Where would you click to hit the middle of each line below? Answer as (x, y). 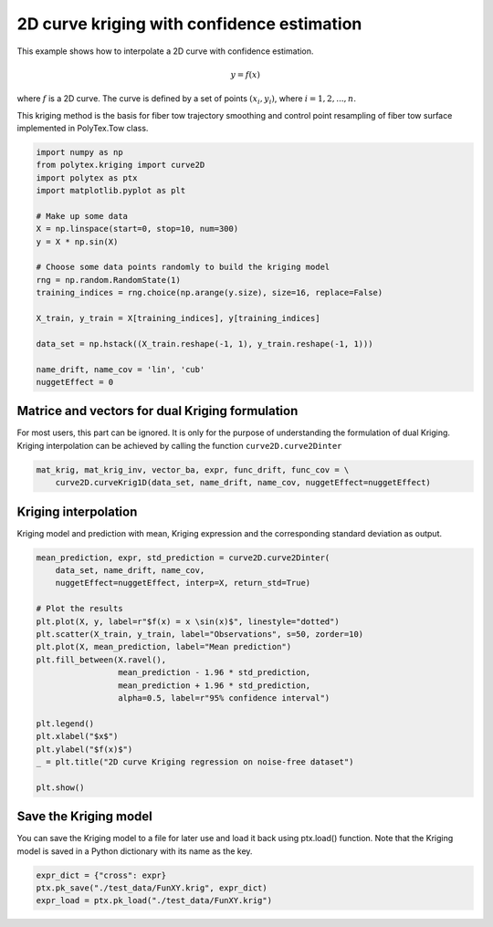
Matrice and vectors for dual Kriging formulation (157, 411)
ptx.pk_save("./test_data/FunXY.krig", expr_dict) (152, 888)
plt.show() (60, 787)
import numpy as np (79, 152)
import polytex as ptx (87, 177)
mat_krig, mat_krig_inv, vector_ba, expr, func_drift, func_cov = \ (193, 469)
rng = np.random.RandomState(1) (109, 280)
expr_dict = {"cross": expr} (101, 875)
